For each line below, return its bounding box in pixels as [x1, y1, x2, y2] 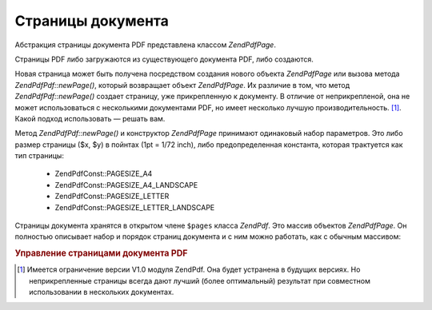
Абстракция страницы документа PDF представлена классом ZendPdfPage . [14, 40, 276, 50]
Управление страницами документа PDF [14, 248, 188, 259]
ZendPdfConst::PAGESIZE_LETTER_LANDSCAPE [54, 202, 215, 212]
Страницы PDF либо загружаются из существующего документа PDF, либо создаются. [14, 54, 314, 64]
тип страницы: [14, 151, 64, 161]
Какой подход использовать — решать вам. [14, 113, 166, 123]
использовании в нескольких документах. [29, 288, 174, 297]
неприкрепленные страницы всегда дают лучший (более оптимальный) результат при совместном [29, 276, 371, 285]
